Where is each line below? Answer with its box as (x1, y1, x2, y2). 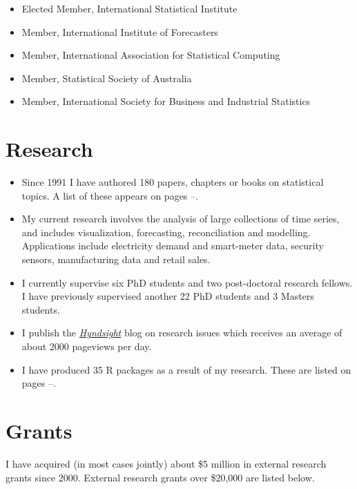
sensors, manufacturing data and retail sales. (21, 252, 211, 267)
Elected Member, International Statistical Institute (21, 1, 238, 15)
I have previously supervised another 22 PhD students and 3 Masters (21, 289, 314, 303)
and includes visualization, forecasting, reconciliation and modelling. (21, 224, 311, 239)
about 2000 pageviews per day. (21, 339, 152, 354)
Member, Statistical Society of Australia (21, 70, 192, 85)
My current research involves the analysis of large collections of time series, (21, 211, 340, 226)
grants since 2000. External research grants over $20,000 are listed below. (6, 470, 315, 484)
